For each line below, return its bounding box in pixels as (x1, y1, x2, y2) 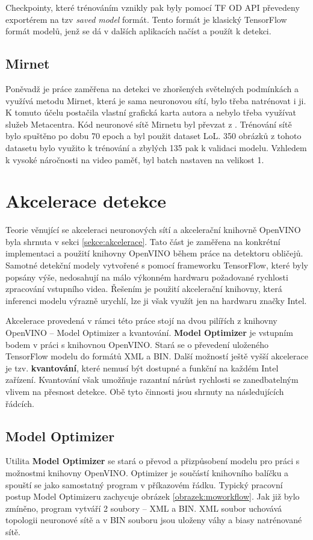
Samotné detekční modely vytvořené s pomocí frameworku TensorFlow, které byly (5, 259, 308, 272)
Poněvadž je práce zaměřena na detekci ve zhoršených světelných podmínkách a (5, 82, 299, 95)
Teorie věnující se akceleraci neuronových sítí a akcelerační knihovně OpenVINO (5, 223, 301, 236)
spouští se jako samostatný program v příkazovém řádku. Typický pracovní (5, 478, 283, 491)
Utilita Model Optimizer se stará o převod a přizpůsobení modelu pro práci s (5, 455, 300, 467)
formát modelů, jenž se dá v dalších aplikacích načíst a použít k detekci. (5, 25, 271, 37)
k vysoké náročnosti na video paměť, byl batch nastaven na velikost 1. (5, 153, 264, 166)
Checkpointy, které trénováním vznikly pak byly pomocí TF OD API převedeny (5, 1, 300, 13)
